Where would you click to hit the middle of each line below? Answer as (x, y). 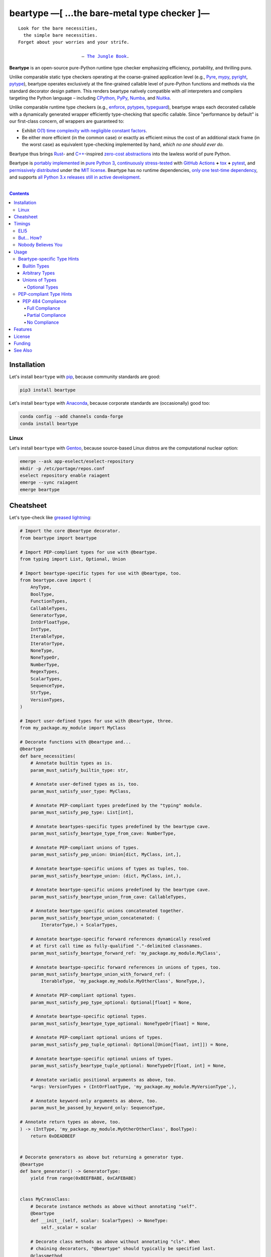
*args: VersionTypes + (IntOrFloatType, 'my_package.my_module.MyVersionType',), (133, 1087)
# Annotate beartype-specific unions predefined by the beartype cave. (120, 890)
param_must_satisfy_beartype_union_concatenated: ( (95, 918)
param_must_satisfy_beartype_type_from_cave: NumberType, (103, 834)
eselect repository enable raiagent (65, 476)
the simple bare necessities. (60, 35)
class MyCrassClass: (45, 1199)
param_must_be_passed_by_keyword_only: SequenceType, (98, 1108)
